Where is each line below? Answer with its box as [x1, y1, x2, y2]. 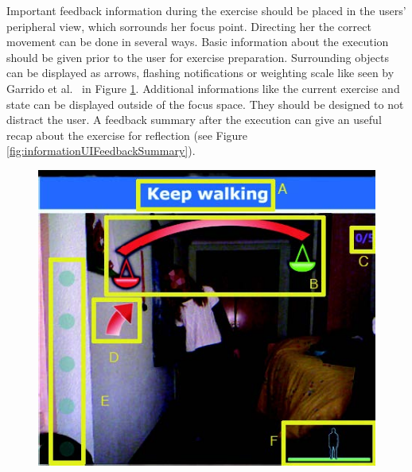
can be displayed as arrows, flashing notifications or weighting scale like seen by [6, 64, 395, 81]
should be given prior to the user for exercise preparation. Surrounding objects [6, 48, 389, 65]
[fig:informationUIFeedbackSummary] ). [6, 142, 196, 159]
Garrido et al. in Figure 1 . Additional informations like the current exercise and [6, 79, 400, 96]
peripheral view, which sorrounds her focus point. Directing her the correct [6, 17, 371, 34]
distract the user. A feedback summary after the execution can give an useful [6, 111, 382, 128]
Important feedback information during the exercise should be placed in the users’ [6, 2, 406, 18]
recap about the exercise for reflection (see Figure [6, 126, 248, 143]
